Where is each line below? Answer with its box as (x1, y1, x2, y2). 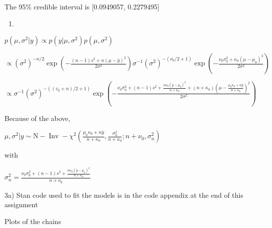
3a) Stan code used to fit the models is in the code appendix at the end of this (4, 189, 243, 200)
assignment (4, 199, 38, 210)
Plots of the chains (4, 216, 61, 226)
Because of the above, (4, 113, 70, 123)
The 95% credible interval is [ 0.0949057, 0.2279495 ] (4, 1, 160, 11)
